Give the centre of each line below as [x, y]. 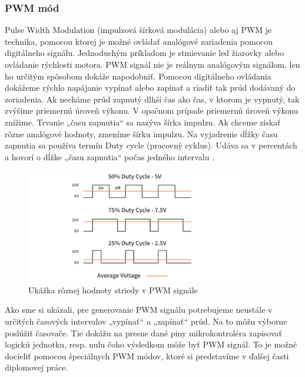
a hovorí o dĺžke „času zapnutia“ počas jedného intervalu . [110, 156]
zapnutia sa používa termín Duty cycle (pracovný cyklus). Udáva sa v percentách [151, 145]
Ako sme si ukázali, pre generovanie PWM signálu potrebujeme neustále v [139, 310]
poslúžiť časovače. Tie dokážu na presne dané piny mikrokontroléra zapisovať [144, 333]
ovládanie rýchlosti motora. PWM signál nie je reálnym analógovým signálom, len [152, 64]
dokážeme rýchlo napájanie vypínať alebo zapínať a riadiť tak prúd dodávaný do [150, 87]
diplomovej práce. [37, 367]
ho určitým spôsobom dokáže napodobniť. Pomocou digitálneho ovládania [138, 76]
